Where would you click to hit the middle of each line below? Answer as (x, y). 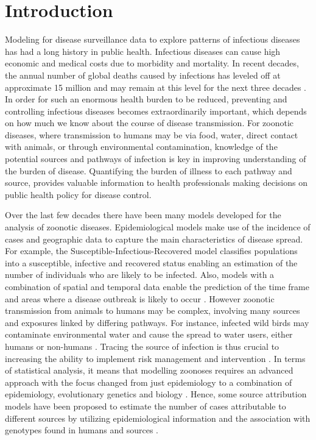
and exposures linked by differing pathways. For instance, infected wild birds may (157, 322)
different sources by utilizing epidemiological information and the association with (158, 418)
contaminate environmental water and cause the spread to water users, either (149, 334)
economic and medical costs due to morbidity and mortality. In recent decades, (152, 63)
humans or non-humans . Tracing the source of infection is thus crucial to (142, 346)
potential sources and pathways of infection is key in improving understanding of (156, 159)
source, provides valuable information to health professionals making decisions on (156, 183)
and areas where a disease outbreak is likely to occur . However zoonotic (140, 298)
